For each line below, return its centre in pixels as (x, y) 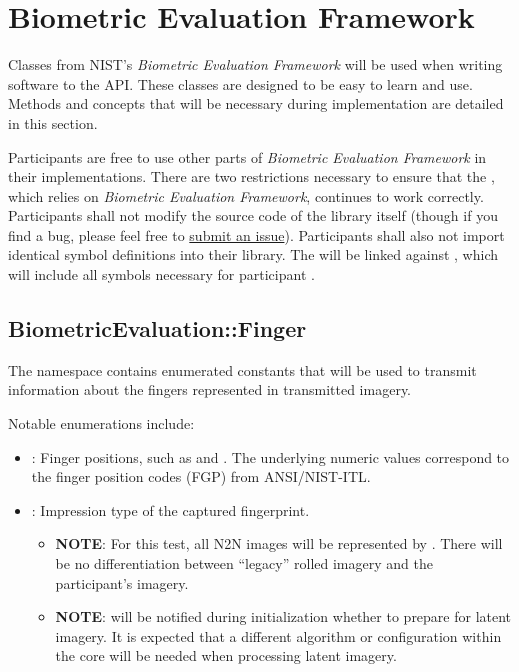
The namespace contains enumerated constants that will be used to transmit (242, 369)
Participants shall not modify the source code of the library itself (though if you (253, 215)
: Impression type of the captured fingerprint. (170, 509)
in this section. (53, 122)
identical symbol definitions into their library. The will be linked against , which (253, 254)
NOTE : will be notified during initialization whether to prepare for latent (283, 616)
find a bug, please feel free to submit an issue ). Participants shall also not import (256, 234)
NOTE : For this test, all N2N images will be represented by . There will (279, 543)
